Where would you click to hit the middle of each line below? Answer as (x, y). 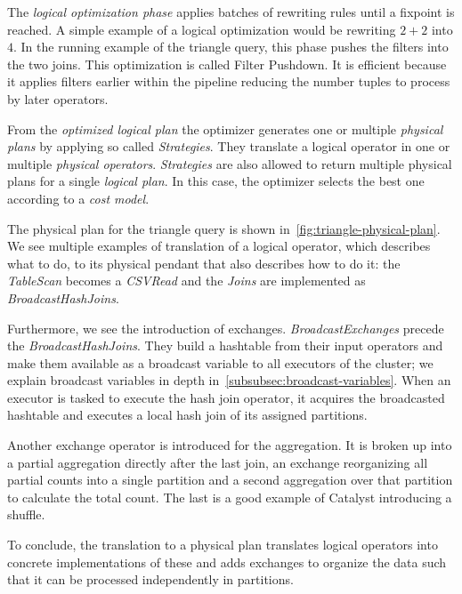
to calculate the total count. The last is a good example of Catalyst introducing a (230, 497)
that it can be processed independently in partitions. (150, 579)
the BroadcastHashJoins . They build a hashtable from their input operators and (225, 345)
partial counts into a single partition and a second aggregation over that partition (230, 480)
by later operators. (58, 98)
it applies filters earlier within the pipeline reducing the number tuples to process (229, 81)
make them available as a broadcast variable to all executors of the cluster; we (220, 362)
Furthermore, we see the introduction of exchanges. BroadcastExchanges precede (226, 328)
